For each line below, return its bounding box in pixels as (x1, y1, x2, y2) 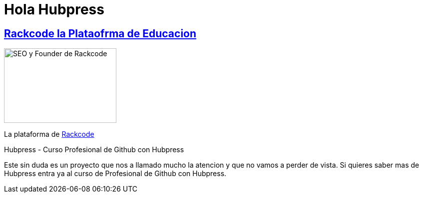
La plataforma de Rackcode (4, 130, 94, 139)
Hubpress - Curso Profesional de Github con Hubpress (4, 145, 184, 154)
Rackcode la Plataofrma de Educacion (4, 27, 197, 40)
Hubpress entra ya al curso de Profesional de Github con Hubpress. (4, 169, 227, 178)
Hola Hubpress (4, 1, 104, 18)
